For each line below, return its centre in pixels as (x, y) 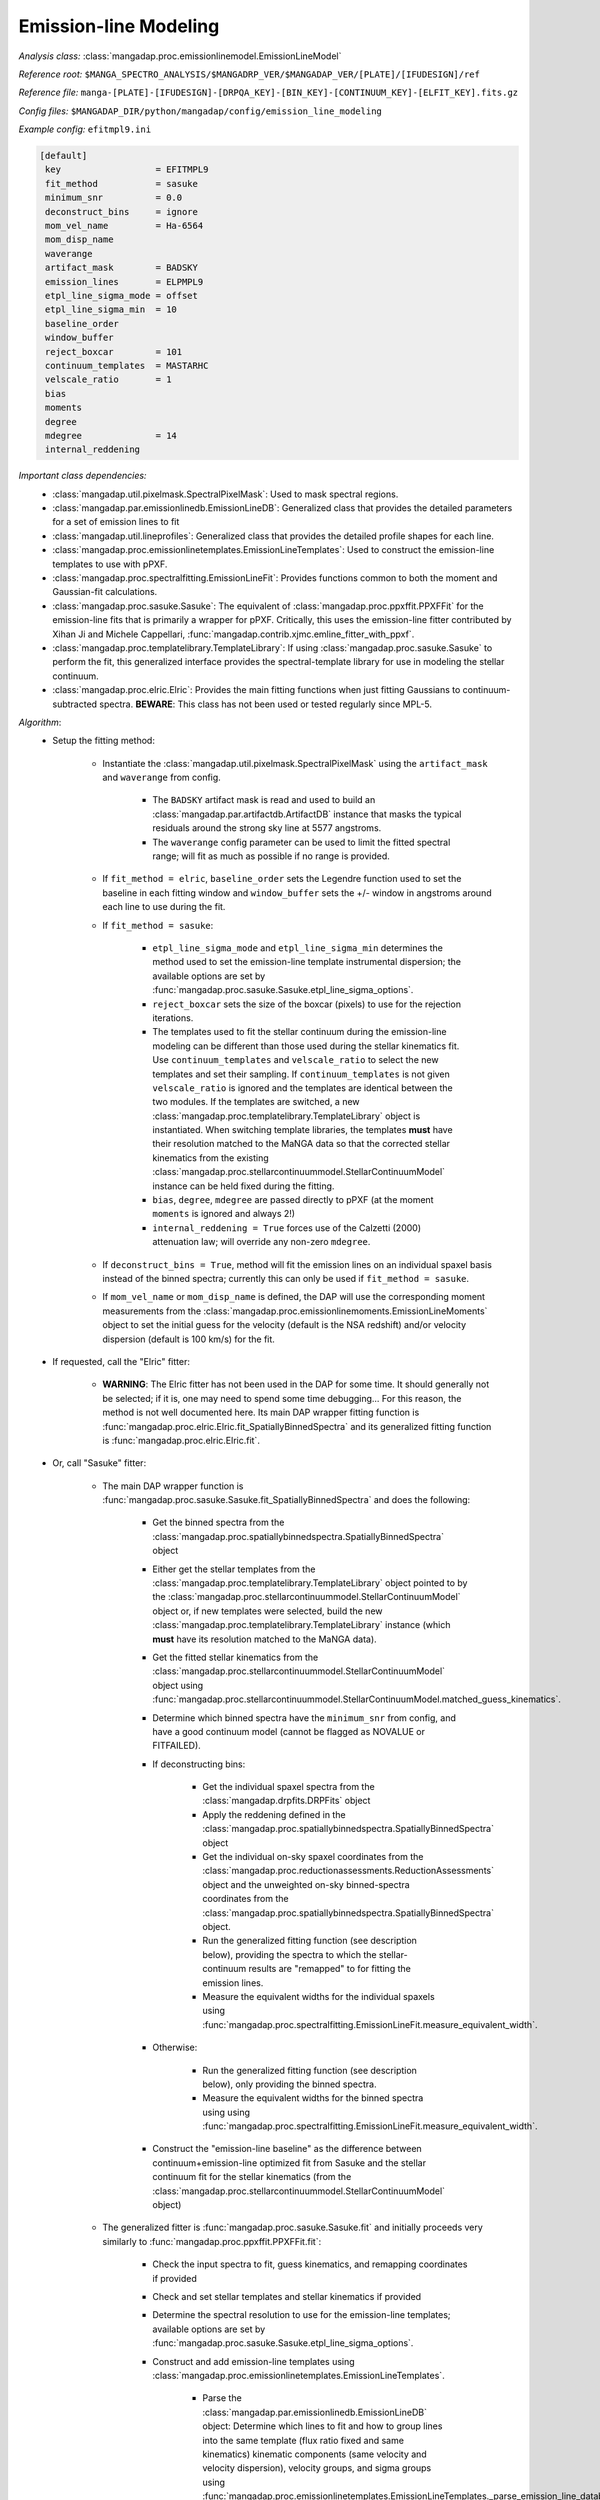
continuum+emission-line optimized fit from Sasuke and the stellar (289, 2162)
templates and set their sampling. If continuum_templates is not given (301, 1074)
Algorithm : (40, 722)
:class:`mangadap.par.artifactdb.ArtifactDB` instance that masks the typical (307, 814)
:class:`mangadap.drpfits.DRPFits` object (286, 1801)
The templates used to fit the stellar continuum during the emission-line (299, 1032)
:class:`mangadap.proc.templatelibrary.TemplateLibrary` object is (286, 1116)
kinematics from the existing (210, 1157)
